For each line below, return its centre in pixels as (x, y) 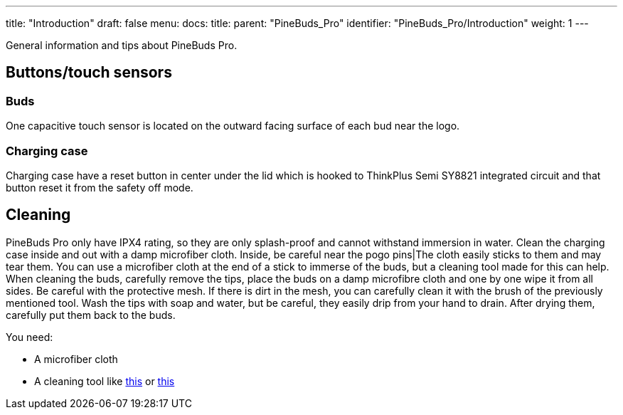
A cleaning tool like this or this (105, 381)
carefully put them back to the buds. (91, 315)
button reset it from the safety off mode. (100, 187)
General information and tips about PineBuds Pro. (122, 45)
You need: (30, 337)
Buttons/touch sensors (89, 73)
